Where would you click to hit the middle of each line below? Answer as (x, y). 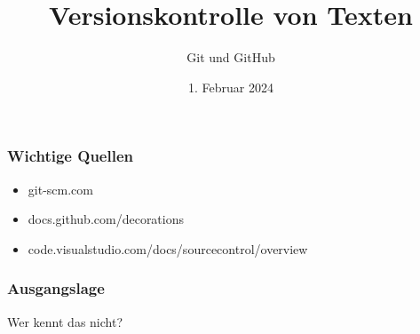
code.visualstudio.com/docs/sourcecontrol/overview (168, 248)
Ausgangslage (56, 288)
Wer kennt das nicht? (65, 321)
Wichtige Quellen (70, 156)
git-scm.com (60, 189)
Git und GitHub (231, 57)
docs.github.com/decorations (106, 219)
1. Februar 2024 (231, 87)
